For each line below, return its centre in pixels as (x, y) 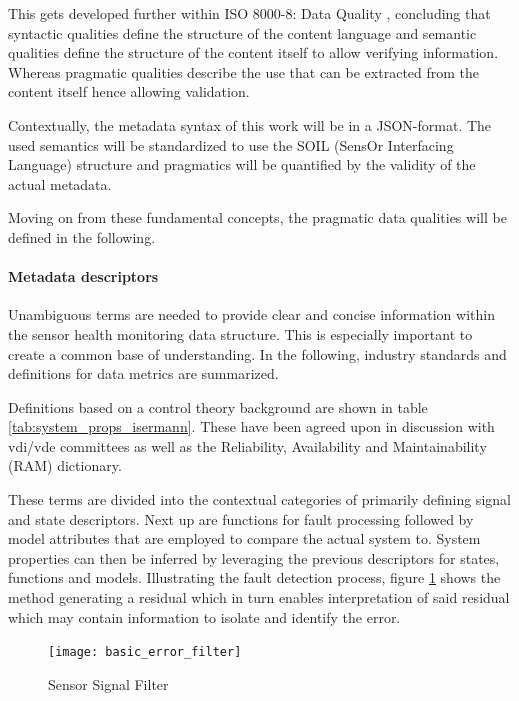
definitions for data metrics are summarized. (143, 373)
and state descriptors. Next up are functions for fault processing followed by (241, 518)
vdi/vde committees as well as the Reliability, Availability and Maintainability (247, 445)
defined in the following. (82, 236)
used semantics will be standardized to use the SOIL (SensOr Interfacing (231, 144)
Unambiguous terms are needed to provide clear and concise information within (251, 314)
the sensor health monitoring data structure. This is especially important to (240, 333)
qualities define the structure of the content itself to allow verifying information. (253, 52)
